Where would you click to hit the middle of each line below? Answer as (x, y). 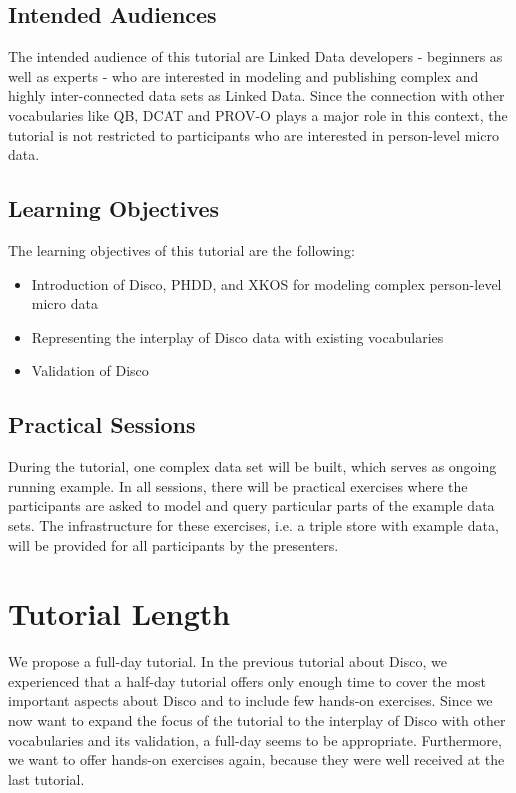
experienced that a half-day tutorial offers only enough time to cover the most (247, 680)
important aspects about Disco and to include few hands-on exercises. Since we (250, 700)
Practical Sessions (102, 424)
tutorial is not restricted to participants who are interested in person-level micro (254, 134)
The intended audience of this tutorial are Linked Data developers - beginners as (255, 56)
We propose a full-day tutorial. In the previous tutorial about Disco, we (227, 661)
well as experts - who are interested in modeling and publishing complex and (243, 75)
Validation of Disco (90, 370)
